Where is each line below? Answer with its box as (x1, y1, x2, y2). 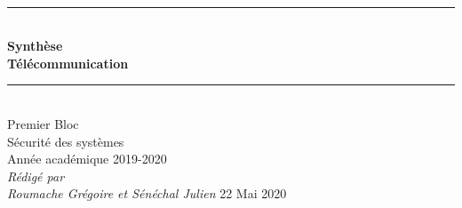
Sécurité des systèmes (7, 132, 124, 150)
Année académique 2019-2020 (7, 149, 167, 168)
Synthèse (7, 36, 63, 55)
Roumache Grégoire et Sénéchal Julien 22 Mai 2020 (7, 184, 287, 203)
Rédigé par (7, 166, 65, 185)
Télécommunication (7, 53, 129, 72)
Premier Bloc (7, 114, 79, 132)
